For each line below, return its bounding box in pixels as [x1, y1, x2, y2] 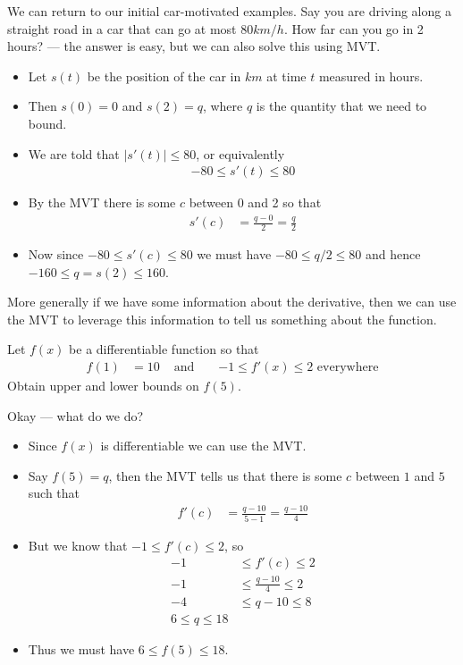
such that [28, 484, 80, 502]
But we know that [28, 535, 128, 554]
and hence [366, 244, 421, 263]
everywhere [316, 360, 379, 374]
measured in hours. [318, 66, 424, 85]
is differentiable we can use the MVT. [100, 436, 307, 455]
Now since [28, 244, 84, 263]
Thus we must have [28, 640, 135, 659]
